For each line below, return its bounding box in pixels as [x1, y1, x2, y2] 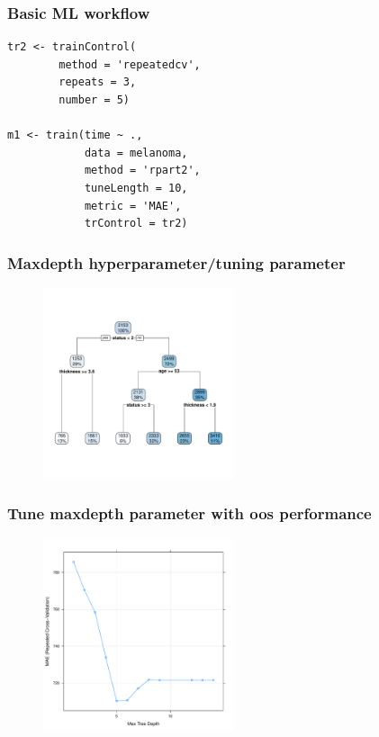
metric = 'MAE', [84, 199, 182, 212]
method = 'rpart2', [84, 164, 201, 177]
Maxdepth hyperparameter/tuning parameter [7, 251, 346, 274]
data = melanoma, [84, 146, 188, 159]
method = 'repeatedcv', [59, 58, 201, 71]
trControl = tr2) [84, 217, 188, 230]
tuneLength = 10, [84, 181, 188, 194]
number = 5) [59, 94, 131, 106]
